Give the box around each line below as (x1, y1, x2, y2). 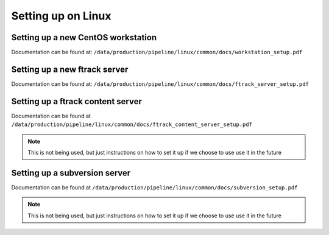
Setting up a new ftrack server (11, 64, 129, 74)
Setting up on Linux (11, 9, 112, 23)
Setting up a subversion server (11, 167, 131, 178)
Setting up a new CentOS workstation (11, 32, 157, 43)
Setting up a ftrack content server (11, 96, 143, 107)
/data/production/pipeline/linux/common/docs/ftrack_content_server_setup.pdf (11, 121, 253, 128)
